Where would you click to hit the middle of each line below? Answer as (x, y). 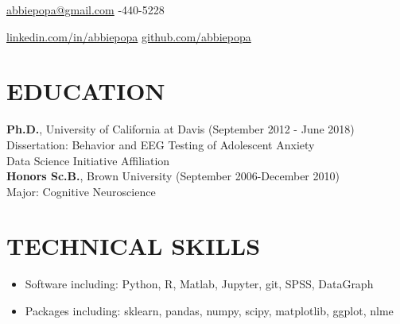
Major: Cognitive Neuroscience (81, 191)
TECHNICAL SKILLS (134, 246)
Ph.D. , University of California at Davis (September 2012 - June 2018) (181, 129)
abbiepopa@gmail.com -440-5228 (85, 10)
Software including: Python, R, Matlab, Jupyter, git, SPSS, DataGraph (199, 284)
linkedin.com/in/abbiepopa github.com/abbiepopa (129, 36)
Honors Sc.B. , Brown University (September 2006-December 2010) (173, 176)
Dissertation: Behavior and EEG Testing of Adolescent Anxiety (161, 144)
